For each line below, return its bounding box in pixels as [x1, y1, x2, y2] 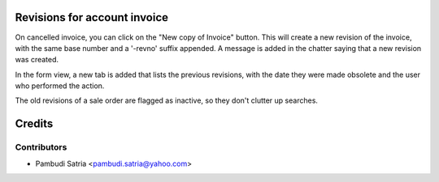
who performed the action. [15, 81, 105, 91]
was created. [15, 55, 59, 65]
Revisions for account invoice [15, 11, 169, 24]
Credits [15, 117, 54, 131]
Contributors [15, 142, 67, 153]
